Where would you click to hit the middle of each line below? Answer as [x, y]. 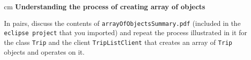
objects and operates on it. [44, 51]
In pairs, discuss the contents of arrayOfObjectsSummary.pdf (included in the [122, 23]
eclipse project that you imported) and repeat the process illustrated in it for [126, 32]
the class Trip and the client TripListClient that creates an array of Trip [118, 42]
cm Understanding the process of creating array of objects [105, 6]
